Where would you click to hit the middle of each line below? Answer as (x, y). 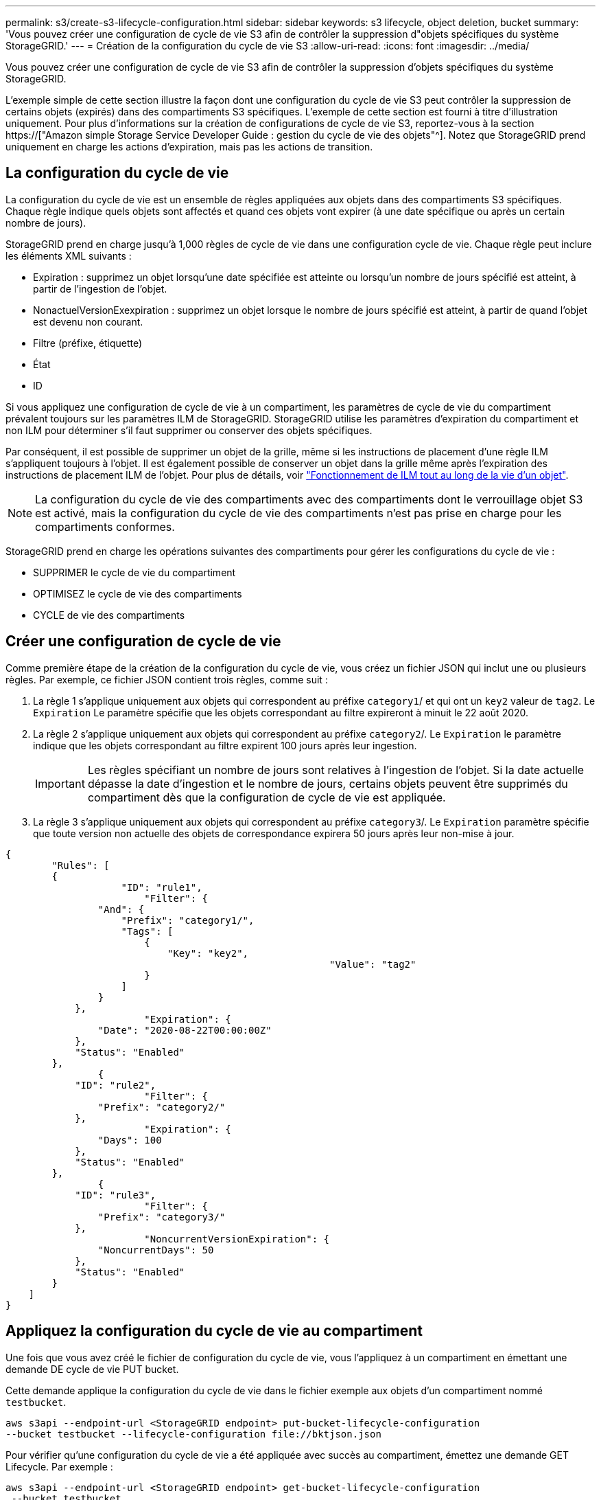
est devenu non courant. (88, 321)
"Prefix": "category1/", (188, 920)
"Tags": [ (147, 931)
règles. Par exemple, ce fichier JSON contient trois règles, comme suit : (167, 679)
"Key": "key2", (208, 953)
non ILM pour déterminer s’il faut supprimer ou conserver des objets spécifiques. (189, 430)
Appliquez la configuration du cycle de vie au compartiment (214, 1331)
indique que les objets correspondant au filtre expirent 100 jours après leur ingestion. (225, 745)
